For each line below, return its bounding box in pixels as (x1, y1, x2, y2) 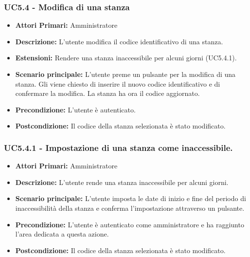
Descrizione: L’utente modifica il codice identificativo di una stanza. (15, 36, 223, 46)
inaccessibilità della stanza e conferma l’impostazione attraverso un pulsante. (15, 202, 245, 213)
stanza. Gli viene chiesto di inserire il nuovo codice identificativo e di (15, 78, 220, 89)
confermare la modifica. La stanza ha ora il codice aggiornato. (15, 88, 200, 98)
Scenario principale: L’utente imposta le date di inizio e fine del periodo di (15, 193, 246, 203)
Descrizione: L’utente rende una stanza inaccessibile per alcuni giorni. (15, 177, 229, 187)
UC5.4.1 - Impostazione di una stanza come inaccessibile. (4, 141, 233, 153)
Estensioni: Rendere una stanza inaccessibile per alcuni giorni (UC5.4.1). (15, 53, 237, 63)
